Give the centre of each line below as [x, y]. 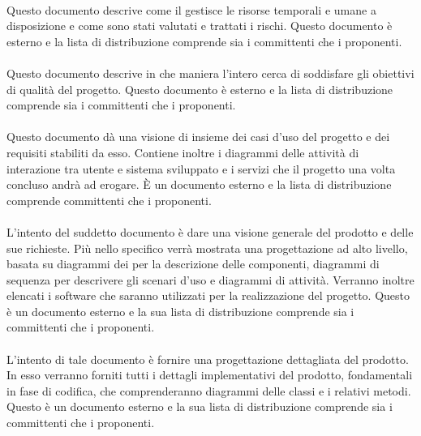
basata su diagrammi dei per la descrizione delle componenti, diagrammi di [193, 264]
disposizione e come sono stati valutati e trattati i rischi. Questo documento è [200, 26]
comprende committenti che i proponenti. [109, 200]
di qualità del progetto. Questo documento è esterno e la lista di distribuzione [200, 89]
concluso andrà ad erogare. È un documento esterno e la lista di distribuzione [199, 184]
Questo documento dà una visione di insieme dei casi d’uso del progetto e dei [198, 137]
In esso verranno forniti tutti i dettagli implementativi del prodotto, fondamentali [210, 375]
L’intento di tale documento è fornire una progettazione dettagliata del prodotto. [208, 359]
